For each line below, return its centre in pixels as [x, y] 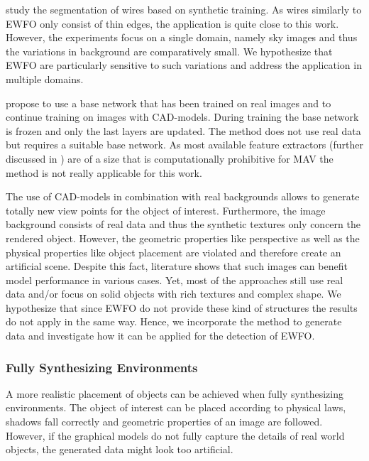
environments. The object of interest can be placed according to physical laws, [176, 407]
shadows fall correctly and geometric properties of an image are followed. [164, 422]
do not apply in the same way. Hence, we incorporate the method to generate [174, 321]
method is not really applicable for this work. [104, 172]
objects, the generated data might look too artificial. [120, 449]
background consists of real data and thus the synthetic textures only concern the [183, 224]
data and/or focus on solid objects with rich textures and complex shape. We [174, 294]
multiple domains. [45, 78]
